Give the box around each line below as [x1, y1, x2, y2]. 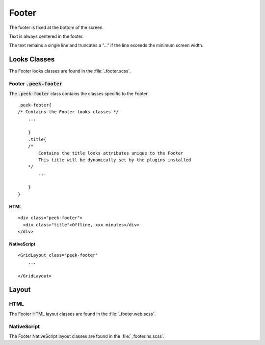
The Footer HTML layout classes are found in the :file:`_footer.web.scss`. [9, 311, 156, 317]
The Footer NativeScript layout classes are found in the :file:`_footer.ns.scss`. [9, 333, 164, 339]
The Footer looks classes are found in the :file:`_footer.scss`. [9, 68, 131, 74]
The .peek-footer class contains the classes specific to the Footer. [9, 91, 149, 97]
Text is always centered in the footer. [9, 33, 84, 39]
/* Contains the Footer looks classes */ [18, 109, 119, 115]
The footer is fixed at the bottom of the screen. [9, 25, 104, 30]
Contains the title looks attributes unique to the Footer [38, 150, 184, 156]
